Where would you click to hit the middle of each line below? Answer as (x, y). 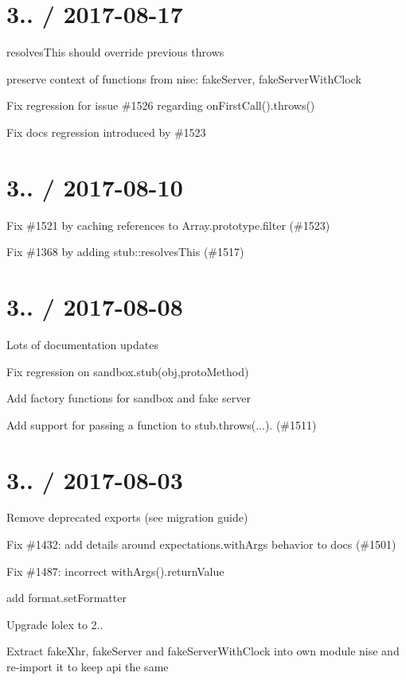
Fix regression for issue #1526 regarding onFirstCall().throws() (161, 105)
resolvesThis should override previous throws (115, 52)
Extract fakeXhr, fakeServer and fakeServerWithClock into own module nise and (203, 651)
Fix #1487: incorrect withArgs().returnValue (115, 571)
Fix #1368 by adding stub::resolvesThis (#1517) (125, 252)
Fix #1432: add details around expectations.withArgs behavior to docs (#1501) (201, 544)
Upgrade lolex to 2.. (55, 624)
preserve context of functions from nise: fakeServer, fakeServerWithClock (184, 78)
